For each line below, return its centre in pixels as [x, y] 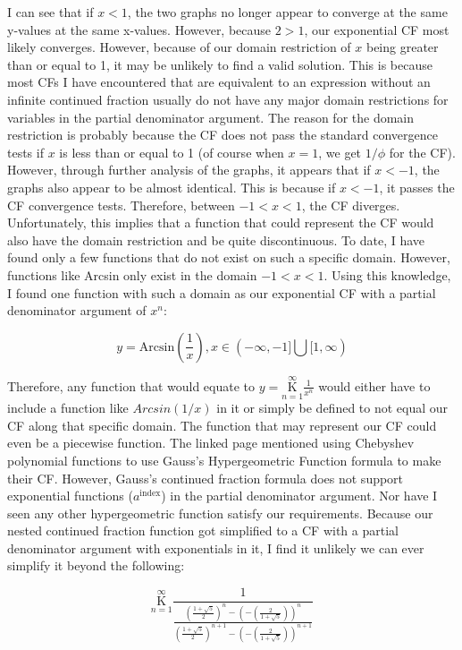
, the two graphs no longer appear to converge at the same [287, 12]
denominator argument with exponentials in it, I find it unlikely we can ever [216, 547]
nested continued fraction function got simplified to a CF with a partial [203, 530]
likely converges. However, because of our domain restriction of [179, 47]
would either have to [374, 385]
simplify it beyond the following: [96, 565]
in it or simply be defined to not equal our [332, 408]
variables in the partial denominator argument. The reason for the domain [211, 117]
